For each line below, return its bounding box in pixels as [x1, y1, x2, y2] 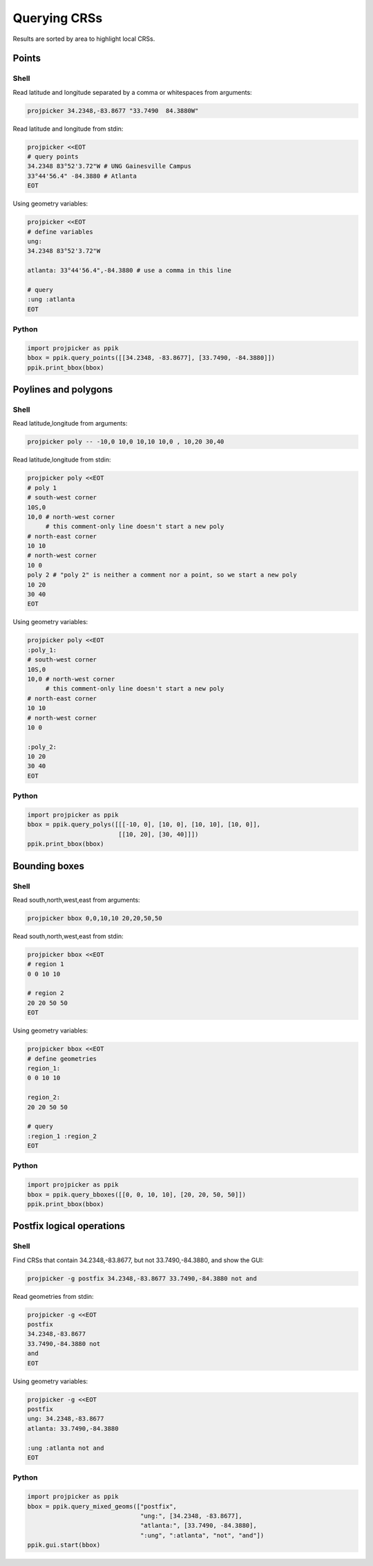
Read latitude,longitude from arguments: [12, 419, 128, 428]
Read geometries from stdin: [12, 1292, 94, 1300]
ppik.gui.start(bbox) [27, 1541, 101, 1549]
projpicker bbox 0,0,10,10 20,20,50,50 [27, 914, 162, 922]
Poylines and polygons [12, 384, 113, 396]
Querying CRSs [12, 10, 103, 26]
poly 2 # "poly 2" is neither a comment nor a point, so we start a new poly [27, 571, 297, 579]
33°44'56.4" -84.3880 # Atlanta [27, 172, 137, 180]
